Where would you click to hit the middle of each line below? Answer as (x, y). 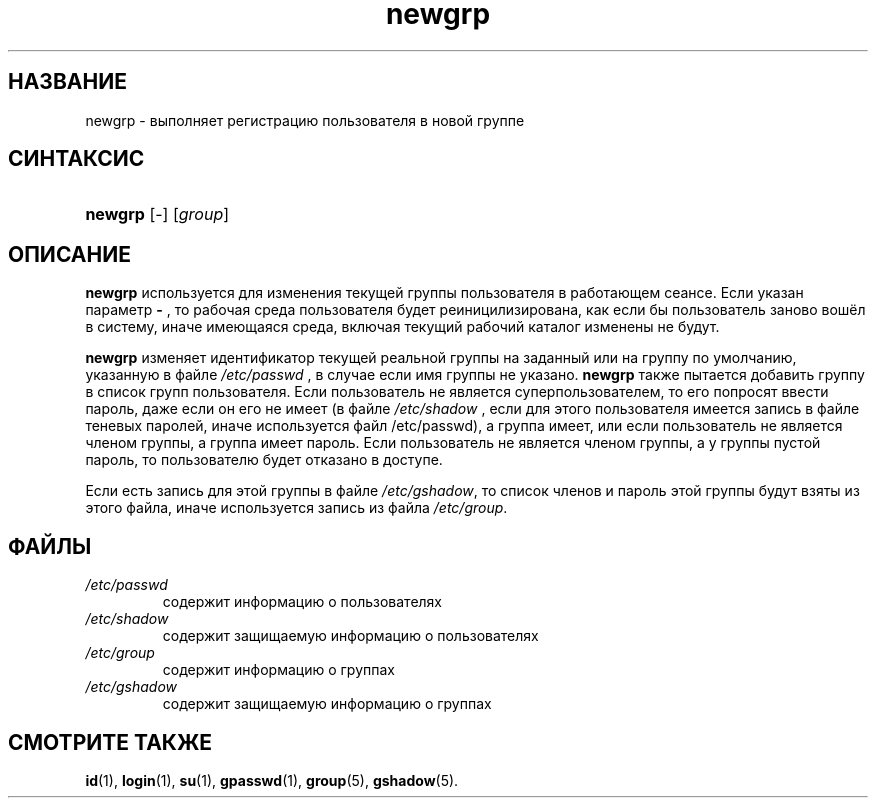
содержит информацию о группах (278, 670)
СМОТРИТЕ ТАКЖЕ (110, 742)
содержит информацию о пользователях (302, 602)
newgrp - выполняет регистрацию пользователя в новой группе (305, 120)
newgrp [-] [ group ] (157, 214)
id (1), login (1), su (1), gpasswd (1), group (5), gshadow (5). (272, 780)
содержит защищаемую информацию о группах (327, 704)
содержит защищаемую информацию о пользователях (350, 636)
